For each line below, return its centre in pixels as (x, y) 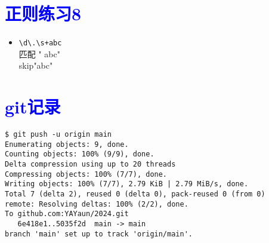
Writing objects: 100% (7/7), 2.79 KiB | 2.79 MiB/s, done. (127, 184)
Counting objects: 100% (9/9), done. (80, 154)
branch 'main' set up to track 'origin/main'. (99, 234)
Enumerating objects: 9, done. (67, 144)
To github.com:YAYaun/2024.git (67, 214)
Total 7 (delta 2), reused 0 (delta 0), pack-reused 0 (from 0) (135, 194)
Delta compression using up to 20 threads (90, 164)
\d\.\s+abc (40, 43)
